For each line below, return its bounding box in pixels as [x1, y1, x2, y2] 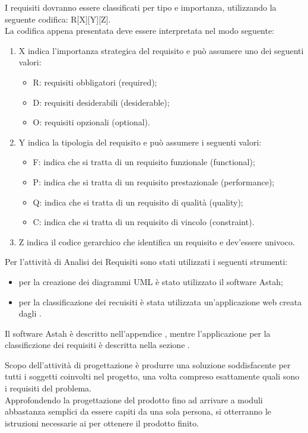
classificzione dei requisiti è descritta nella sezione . [5, 339, 190, 351]
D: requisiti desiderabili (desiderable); [33, 96, 170, 108]
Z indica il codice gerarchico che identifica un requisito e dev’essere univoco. [18, 235, 295, 248]
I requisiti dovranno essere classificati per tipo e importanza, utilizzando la [5, 1, 277, 13]
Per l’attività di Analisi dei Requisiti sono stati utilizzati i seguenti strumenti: [5, 255, 288, 268]
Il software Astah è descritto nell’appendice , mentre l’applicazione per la [5, 327, 271, 339]
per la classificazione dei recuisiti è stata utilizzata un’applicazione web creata [18, 295, 302, 308]
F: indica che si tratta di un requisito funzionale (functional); [33, 156, 255, 168]
